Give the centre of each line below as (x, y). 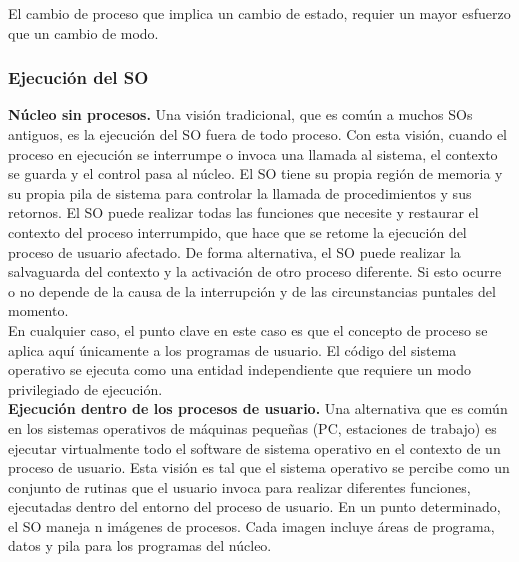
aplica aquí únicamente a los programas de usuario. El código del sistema (232, 349)
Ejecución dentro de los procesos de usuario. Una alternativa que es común (258, 408)
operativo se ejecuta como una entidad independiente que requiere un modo (239, 369)
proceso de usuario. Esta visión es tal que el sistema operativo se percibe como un (259, 467)
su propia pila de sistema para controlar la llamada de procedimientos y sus (240, 192)
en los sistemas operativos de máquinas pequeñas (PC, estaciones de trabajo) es (252, 427)
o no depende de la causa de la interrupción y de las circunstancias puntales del (252, 290)
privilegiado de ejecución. (85, 388)
